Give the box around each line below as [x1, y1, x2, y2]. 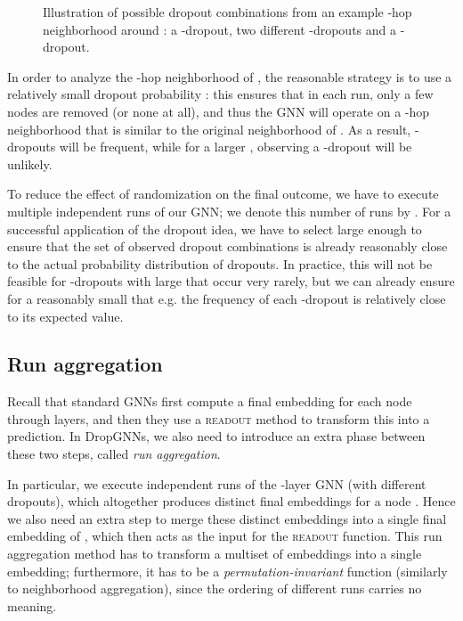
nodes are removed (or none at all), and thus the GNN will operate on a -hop [7, 102, 430, 120]
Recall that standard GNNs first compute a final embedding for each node [7, 392, 412, 411]
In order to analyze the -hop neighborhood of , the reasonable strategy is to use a [7, 67, 452, 86]
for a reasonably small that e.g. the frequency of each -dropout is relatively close [7, 289, 446, 307]
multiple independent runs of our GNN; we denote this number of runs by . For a [7, 201, 451, 220]
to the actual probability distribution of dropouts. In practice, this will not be [7, 254, 433, 273]
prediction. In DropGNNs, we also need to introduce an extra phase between [7, 427, 426, 445]
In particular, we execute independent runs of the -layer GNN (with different [7, 474, 426, 493]
